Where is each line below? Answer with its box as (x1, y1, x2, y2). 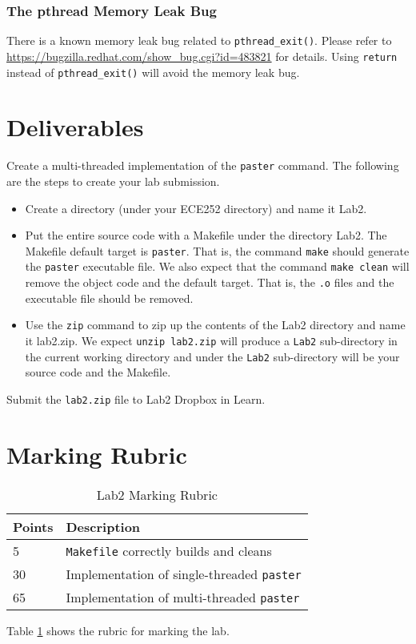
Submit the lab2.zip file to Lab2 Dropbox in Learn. (6, 390, 266, 407)
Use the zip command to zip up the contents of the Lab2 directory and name (25, 316, 406, 333)
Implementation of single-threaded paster (66, 564, 302, 583)
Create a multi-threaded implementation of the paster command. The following (6, 157, 399, 174)
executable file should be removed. (25, 289, 194, 306)
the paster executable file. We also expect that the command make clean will (25, 258, 410, 275)
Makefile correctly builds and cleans (66, 541, 272, 560)
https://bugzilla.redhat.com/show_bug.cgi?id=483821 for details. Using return (6, 47, 398, 64)
